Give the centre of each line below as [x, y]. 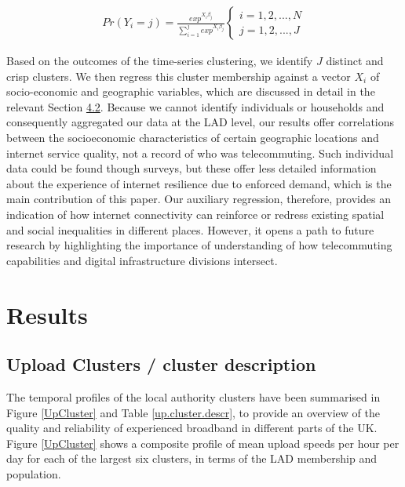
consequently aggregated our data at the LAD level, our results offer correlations [201, 122]
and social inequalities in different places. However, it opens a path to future [190, 229]
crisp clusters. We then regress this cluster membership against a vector [179, 76]
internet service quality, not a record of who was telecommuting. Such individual [200, 153]
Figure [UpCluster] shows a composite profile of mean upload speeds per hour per [203, 443]
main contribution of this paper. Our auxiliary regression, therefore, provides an [199, 199]
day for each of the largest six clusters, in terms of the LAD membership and [192, 458]
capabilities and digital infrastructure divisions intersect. [142, 260]
